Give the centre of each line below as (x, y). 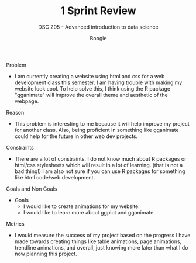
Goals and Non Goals (32, 189)
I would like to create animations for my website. (82, 206)
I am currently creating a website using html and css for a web (90, 76)
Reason (15, 112)
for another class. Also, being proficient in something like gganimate (97, 130)
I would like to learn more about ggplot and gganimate (88, 212)
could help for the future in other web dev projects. (76, 136)
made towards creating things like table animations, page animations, (98, 241)
